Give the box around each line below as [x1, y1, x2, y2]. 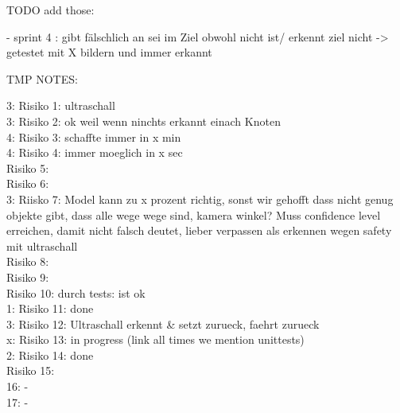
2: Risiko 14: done [6, 346, 94, 363]
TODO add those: [6, 2, 95, 18]
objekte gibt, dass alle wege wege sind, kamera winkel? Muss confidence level [6, 206, 381, 223]
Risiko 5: [6, 159, 49, 176]
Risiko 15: [6, 362, 55, 379]
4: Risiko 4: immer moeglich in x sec [6, 144, 183, 161]
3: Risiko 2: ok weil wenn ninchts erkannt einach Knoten [6, 112, 281, 129]
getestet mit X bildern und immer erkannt [6, 44, 212, 60]
